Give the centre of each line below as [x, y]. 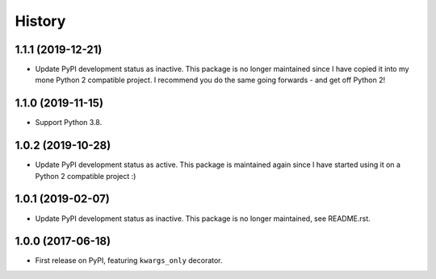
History [40, 21]
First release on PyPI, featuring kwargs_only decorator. [129, 260]
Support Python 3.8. [69, 123]
